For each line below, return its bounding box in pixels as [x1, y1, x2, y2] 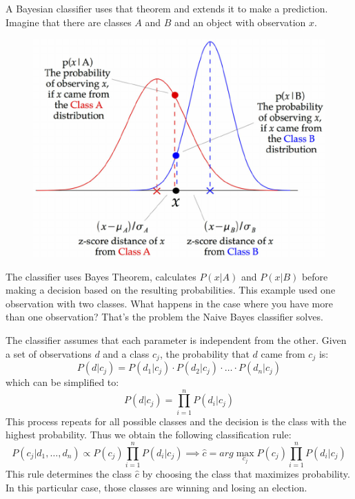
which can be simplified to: [6, 375, 119, 389]
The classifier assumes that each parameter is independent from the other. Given [6, 333, 347, 347]
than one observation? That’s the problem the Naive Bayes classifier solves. [6, 309, 323, 324]
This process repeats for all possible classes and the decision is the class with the [6, 414, 347, 428]
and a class [103, 346, 150, 360]
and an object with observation [174, 14, 306, 29]
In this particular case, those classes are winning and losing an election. [6, 480, 307, 494]
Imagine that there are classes [6, 14, 132, 29]
